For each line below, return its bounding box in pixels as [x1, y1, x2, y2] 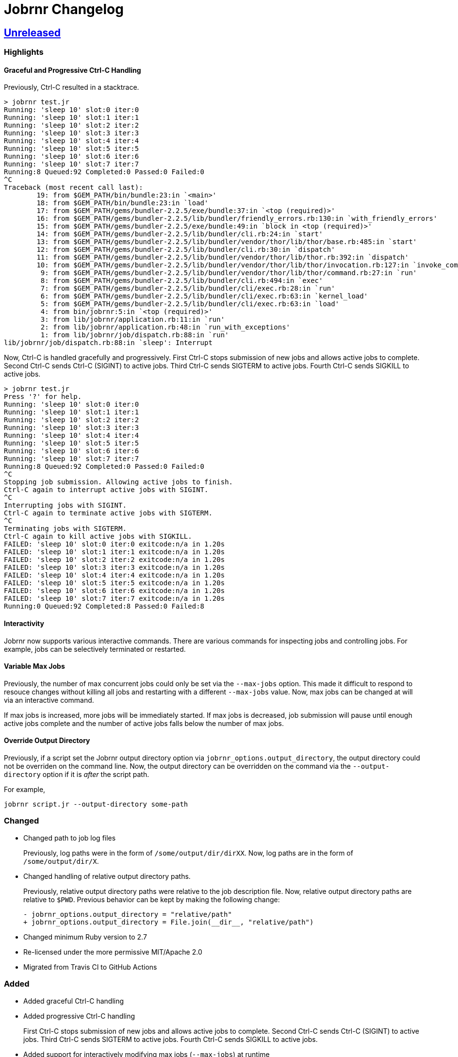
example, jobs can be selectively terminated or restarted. [4, 644, 186, 653]
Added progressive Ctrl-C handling [23, 1011, 135, 1020]
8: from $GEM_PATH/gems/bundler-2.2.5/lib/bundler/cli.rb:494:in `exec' [40, 277, 323, 285]
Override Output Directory [4, 736, 90, 745]
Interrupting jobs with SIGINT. [4, 501, 127, 510]
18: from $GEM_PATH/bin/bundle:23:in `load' [36, 199, 209, 207]
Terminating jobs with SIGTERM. [4, 525, 127, 533]
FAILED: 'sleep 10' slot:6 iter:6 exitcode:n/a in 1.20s [4, 587, 225, 595]
